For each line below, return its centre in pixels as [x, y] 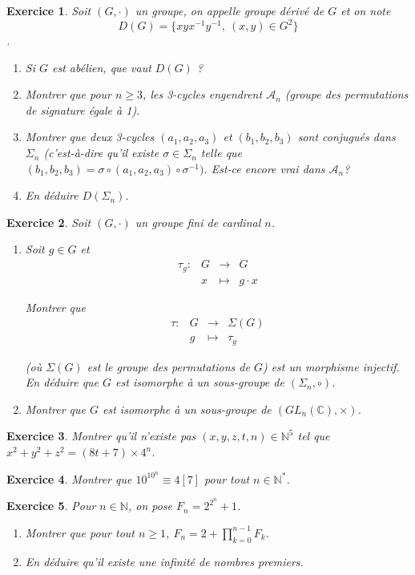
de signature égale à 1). [83, 109]
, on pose [150, 506]
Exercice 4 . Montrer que [69, 478]
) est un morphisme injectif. [331, 366]
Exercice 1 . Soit [49, 10]
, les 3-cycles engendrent [203, 94]
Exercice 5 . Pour [51, 506]
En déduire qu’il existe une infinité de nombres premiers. [164, 561]
